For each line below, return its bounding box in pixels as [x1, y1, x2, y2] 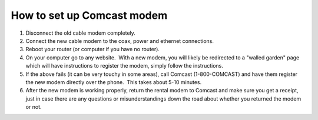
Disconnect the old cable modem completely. [25, 29, 135, 36]
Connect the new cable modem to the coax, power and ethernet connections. [25, 37, 214, 44]
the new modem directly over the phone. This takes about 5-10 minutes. [25, 78, 202, 85]
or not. [25, 104, 42, 111]
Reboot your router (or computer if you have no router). [25, 46, 160, 53]
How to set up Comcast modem [11, 9, 168, 22]
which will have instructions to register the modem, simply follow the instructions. [25, 62, 223, 69]
